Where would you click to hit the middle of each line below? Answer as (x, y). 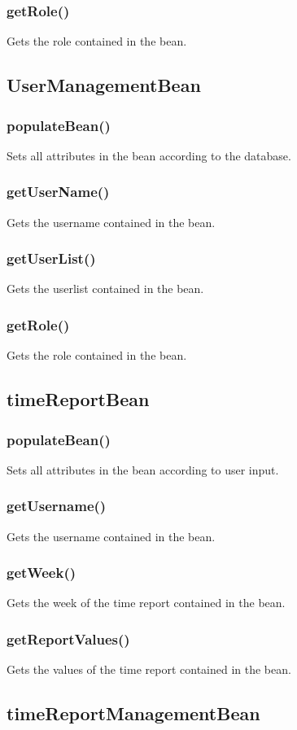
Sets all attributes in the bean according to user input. (143, 469)
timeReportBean (78, 399)
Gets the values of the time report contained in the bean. (149, 669)
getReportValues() (68, 638)
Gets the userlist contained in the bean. (105, 289)
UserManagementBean (104, 85)
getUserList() (51, 258)
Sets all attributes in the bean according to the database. (149, 155)
